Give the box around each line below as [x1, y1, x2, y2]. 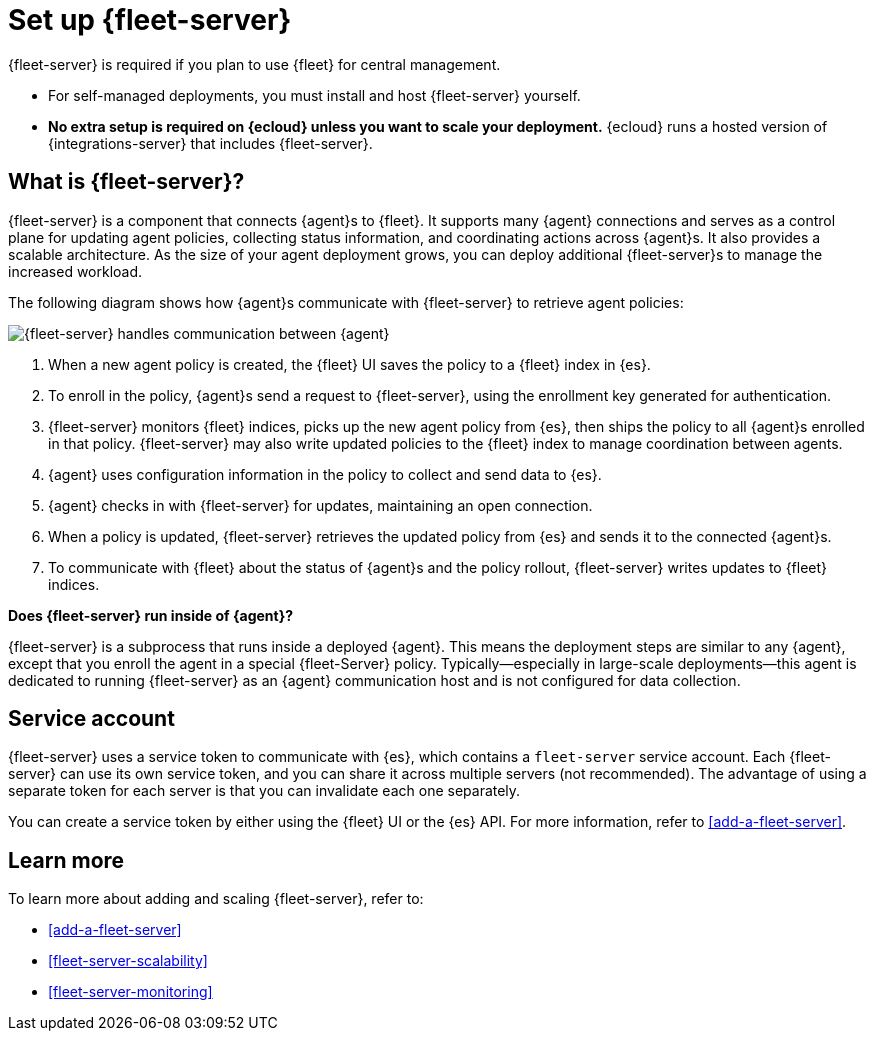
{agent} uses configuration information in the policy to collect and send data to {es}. [48, 465, 602, 483]
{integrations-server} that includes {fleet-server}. [48, 134, 373, 152]
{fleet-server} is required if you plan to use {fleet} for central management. [8, 55, 501, 73]
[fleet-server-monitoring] [48, 983, 213, 1001]
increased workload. [8, 262, 143, 280]
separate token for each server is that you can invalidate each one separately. [8, 782, 521, 800]
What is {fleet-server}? [8, 169, 245, 195]
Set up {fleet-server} [8, 3, 292, 37]
